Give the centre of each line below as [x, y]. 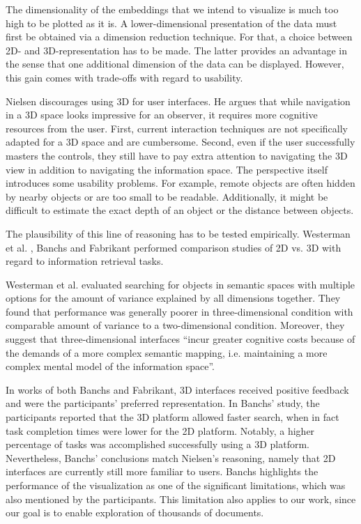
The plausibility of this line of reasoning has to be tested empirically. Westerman [178, 233]
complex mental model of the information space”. [110, 366]
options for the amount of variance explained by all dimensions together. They [173, 298]
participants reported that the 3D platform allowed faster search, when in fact [172, 417]
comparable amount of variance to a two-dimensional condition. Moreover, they [175, 325]
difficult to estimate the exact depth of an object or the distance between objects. [180, 210]
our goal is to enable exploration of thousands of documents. [135, 513]
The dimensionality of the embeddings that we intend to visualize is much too [172, 9]
